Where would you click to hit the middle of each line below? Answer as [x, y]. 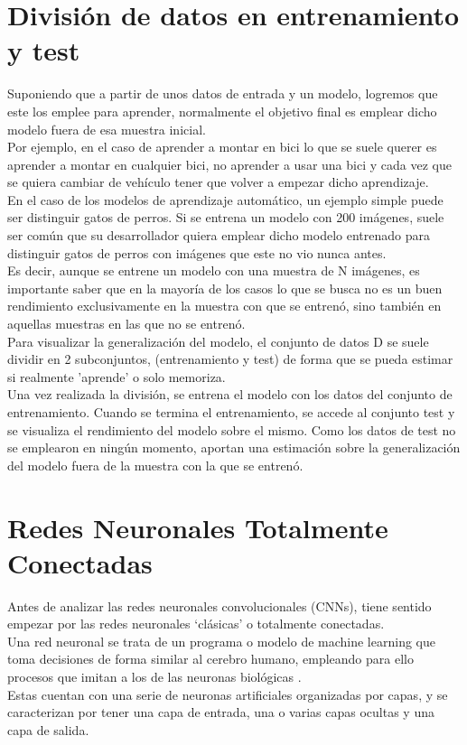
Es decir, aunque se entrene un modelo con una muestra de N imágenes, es [214, 270]
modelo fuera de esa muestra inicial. [107, 129]
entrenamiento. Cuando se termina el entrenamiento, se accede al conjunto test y [231, 412]
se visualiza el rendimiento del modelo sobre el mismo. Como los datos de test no [232, 429]
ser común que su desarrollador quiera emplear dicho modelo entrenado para [219, 235]
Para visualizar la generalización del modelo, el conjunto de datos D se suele [218, 341]
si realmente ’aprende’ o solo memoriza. [117, 376]
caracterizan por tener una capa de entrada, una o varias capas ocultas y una [221, 712]
